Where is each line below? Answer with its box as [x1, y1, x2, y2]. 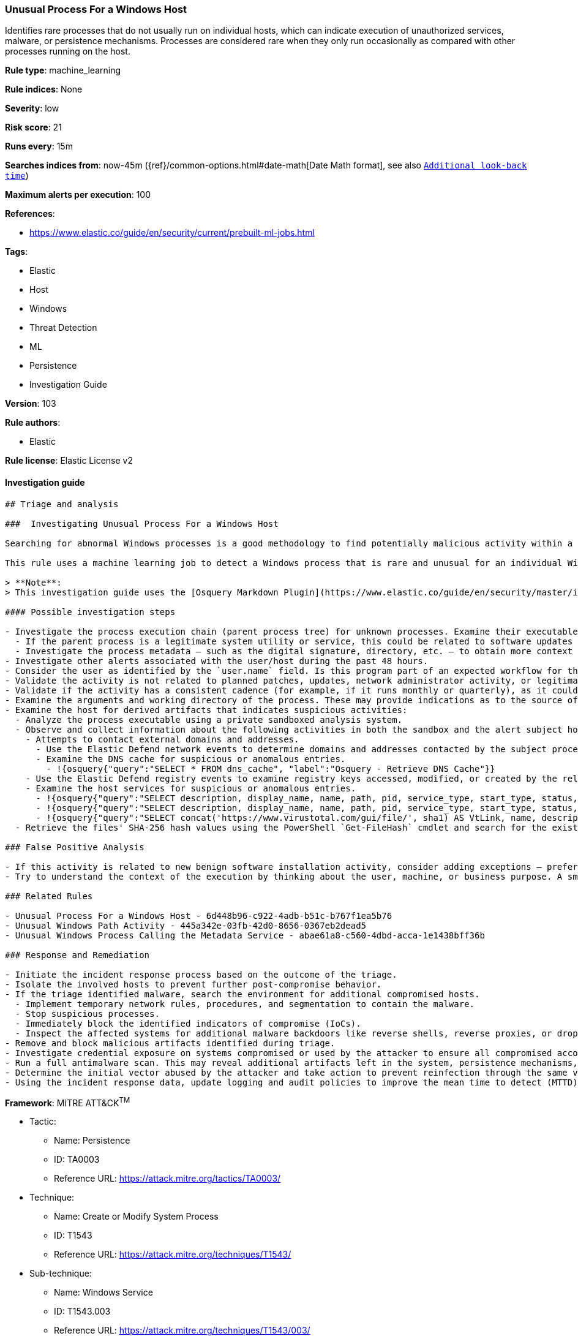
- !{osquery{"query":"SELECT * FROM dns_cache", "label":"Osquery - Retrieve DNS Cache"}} [46, 763, 495, 774]
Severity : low [5, 103, 59, 114]
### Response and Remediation [5, 949, 150, 960]
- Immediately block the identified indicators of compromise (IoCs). [15, 1018, 361, 1028]
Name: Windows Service [54, 1287, 153, 1298]
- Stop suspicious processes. [15, 1008, 160, 1019]
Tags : [5, 246, 28, 257]
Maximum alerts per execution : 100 [5, 189, 151, 200]
